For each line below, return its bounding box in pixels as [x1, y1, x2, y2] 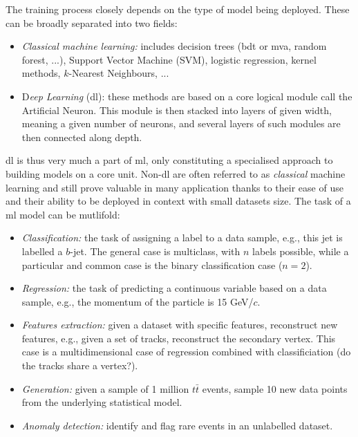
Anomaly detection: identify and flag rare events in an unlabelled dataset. [21, 418, 333, 432]
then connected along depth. [21, 129, 142, 144]
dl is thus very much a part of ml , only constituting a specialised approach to [6, 153, 333, 167]
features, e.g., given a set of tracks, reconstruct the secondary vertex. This [21, 331, 336, 345]
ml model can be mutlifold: [6, 207, 120, 221]
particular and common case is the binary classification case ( [21, 257, 283, 272]
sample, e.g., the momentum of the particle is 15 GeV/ [21, 294, 254, 308]
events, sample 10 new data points [202, 381, 348, 396]
